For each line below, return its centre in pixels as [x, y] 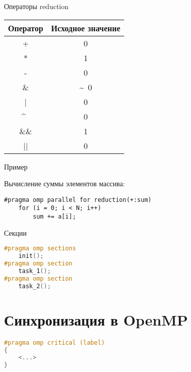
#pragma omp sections [40, 249]
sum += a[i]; [55, 217]
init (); [31, 256]
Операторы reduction [36, 6]
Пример [16, 166]
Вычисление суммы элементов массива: [65, 183]
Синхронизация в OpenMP [96, 319]
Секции [16, 232]
